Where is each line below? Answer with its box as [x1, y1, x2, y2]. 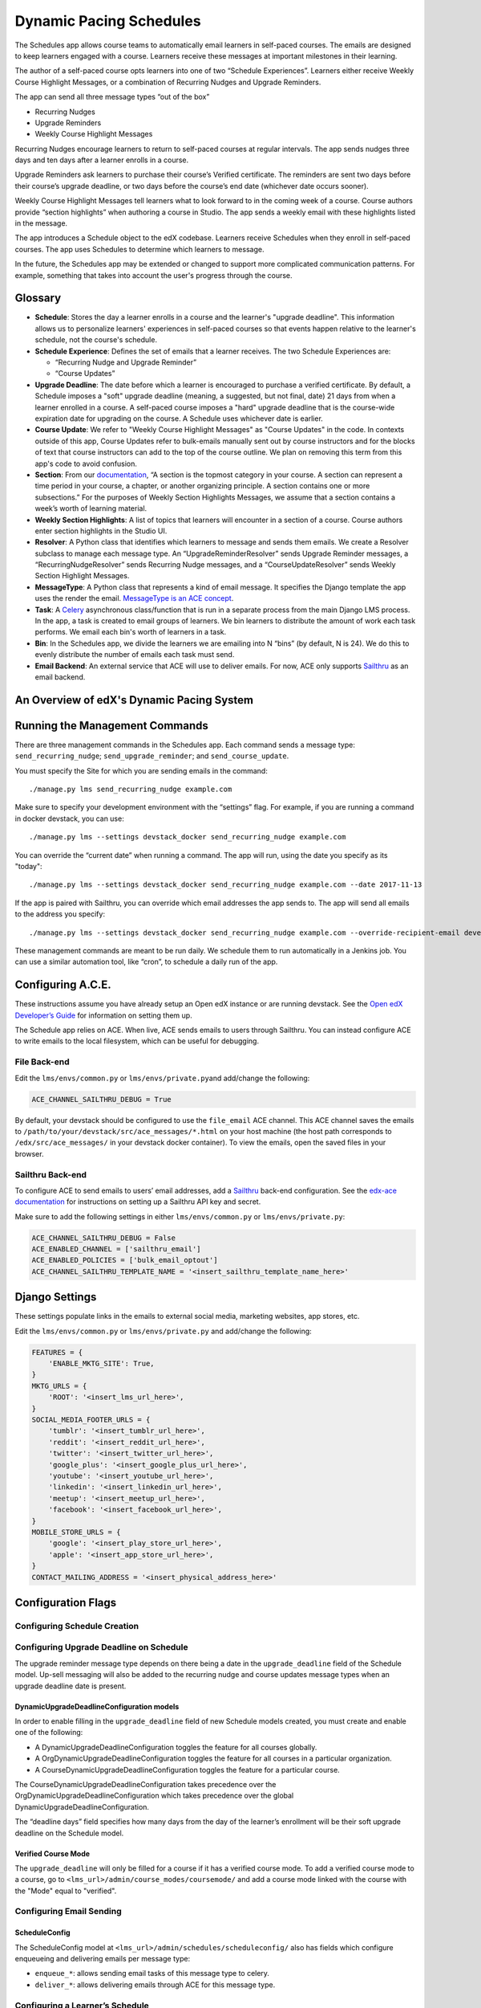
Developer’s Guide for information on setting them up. [14, 1010, 192, 1020]
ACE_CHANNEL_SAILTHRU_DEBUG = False [31, 1233, 176, 1243]
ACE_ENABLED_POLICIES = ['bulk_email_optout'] [31, 1255, 218, 1265]
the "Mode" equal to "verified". [14, 1886, 117, 1896]
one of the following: [14, 1728, 83, 1737]
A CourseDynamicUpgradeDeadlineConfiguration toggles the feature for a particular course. [34, 1765, 340, 1774]
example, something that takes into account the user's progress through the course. [14, 270, 293, 280]
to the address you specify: [14, 909, 106, 919]
